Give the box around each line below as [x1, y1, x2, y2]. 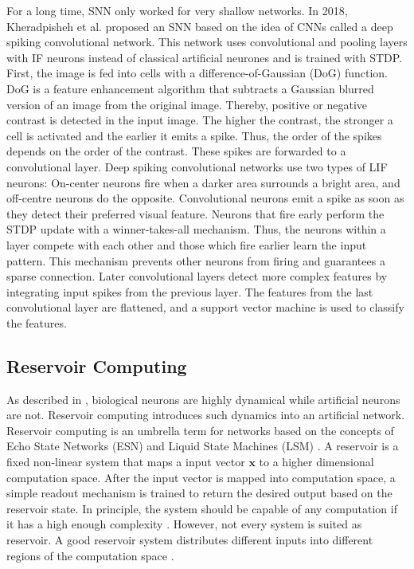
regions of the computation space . [6, 547, 174, 563]
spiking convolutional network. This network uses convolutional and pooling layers [6, 33, 408, 50]
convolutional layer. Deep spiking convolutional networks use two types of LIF [6, 158, 388, 175]
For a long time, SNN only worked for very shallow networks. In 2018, [6, 2, 348, 18]
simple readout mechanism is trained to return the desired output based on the [6, 485, 393, 501]
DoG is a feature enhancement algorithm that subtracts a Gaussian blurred [6, 80, 374, 96]
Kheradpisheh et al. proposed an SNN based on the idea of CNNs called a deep [6, 18, 393, 34]
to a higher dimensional [259, 453, 374, 470]
